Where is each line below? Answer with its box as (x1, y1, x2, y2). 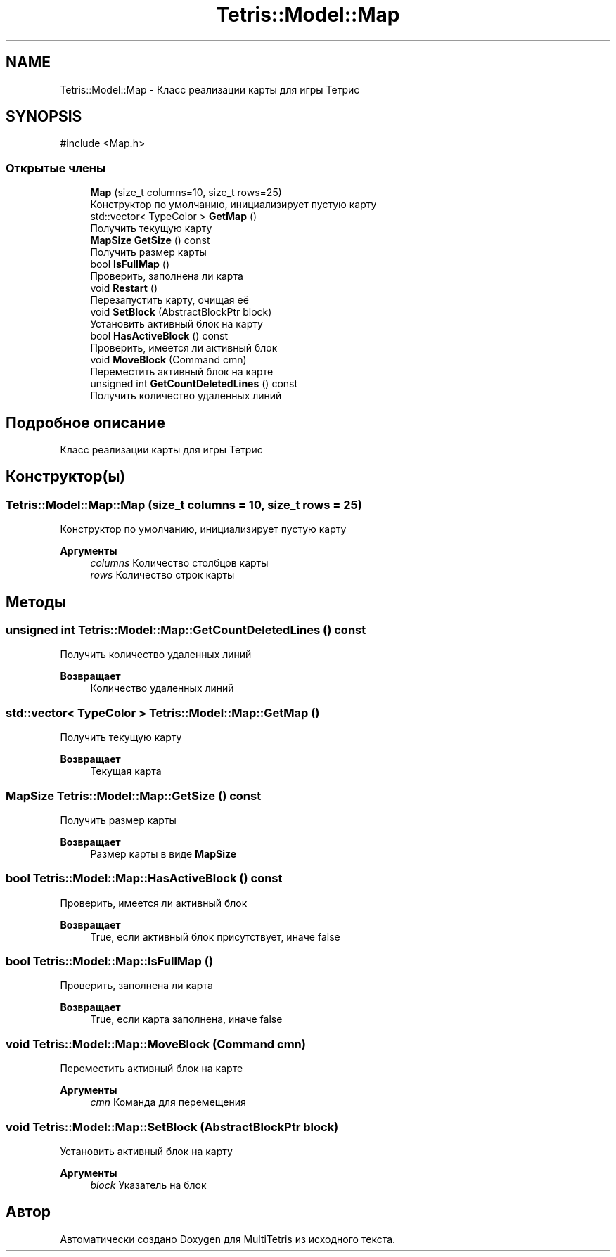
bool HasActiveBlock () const (90, 330, 229, 342)
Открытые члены (6, 160, 106, 175)
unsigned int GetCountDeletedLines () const (90, 378, 298, 390)
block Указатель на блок (90, 1178, 207, 1191)
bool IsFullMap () (90, 258, 170, 271)
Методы (6, 593, 66, 611)
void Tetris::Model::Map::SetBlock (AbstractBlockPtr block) (6, 1119, 339, 1134)
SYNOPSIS (6, 108, 82, 126)
